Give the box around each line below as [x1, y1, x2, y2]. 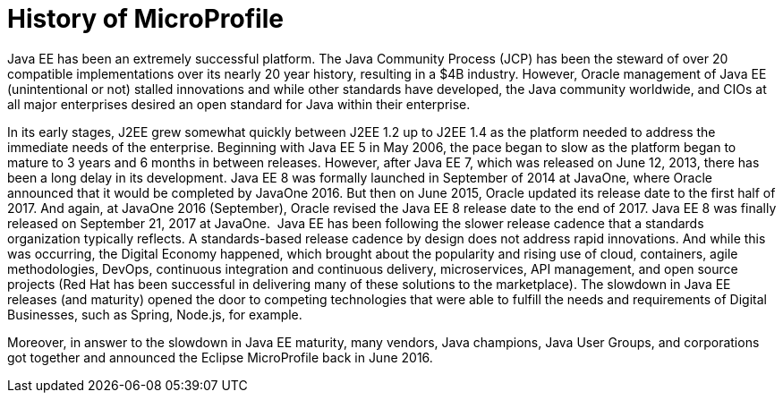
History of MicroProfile [7, 4, 284, 34]
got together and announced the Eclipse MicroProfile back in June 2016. [7, 349, 433, 365]
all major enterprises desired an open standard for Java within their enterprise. [7, 96, 471, 112]
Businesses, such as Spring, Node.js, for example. [7, 306, 302, 322]
